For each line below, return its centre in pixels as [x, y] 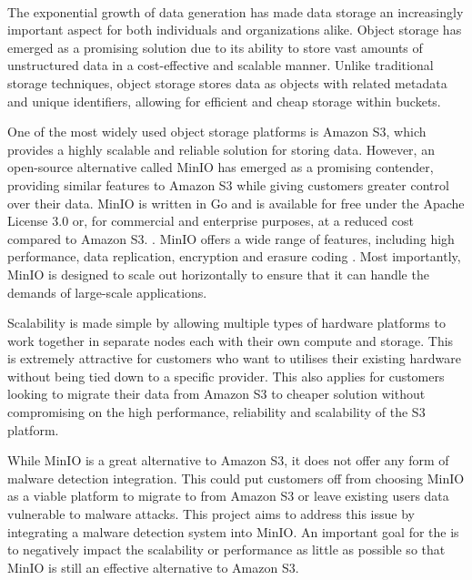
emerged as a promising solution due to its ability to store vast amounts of [215, 47]
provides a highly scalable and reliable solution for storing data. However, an [221, 149]
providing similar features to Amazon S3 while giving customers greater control [228, 184]
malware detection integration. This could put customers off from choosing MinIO [236, 478]
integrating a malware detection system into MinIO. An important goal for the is [233, 531]
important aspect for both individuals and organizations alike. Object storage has [235, 30]
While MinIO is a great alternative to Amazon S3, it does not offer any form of [228, 460]
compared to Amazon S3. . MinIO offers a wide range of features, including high [231, 238]
